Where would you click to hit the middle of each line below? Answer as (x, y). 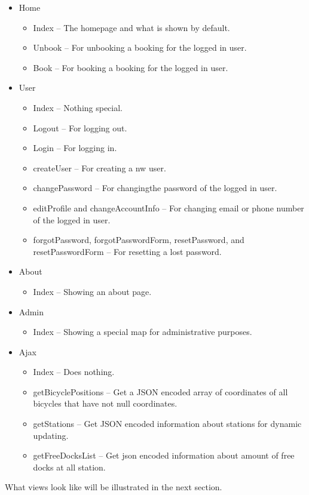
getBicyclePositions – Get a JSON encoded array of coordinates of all (160, 391)
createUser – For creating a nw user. (100, 167)
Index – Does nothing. (74, 372)
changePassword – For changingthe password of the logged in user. (155, 188)
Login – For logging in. (75, 148)
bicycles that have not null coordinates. (105, 403)
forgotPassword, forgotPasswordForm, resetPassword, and (139, 240)
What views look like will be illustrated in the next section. (114, 487)
